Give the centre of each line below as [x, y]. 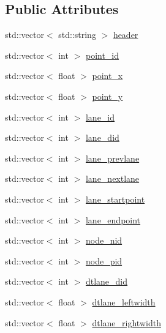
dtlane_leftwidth [124, 301]
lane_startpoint [115, 199]
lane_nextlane [112, 178]
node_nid [104, 240]
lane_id [100, 117]
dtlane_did [107, 281]
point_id [102, 55]
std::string [77, 35]
